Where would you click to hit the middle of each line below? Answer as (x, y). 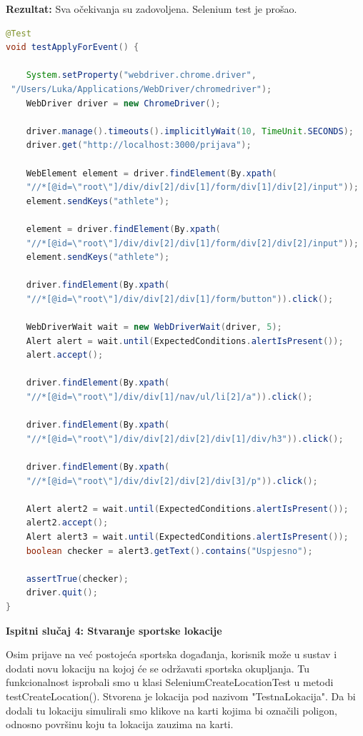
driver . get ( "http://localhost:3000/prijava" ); (139, 145)
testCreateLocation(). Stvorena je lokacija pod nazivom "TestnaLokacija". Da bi (181, 696)
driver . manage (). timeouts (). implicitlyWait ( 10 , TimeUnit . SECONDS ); (190, 131)
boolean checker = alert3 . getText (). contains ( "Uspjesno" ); (169, 551)
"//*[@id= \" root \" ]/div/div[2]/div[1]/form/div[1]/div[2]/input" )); (193, 187)
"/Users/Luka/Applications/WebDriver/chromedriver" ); (141, 89)
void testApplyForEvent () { (73, 47)
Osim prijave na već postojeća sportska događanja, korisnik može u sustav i (171, 654)
